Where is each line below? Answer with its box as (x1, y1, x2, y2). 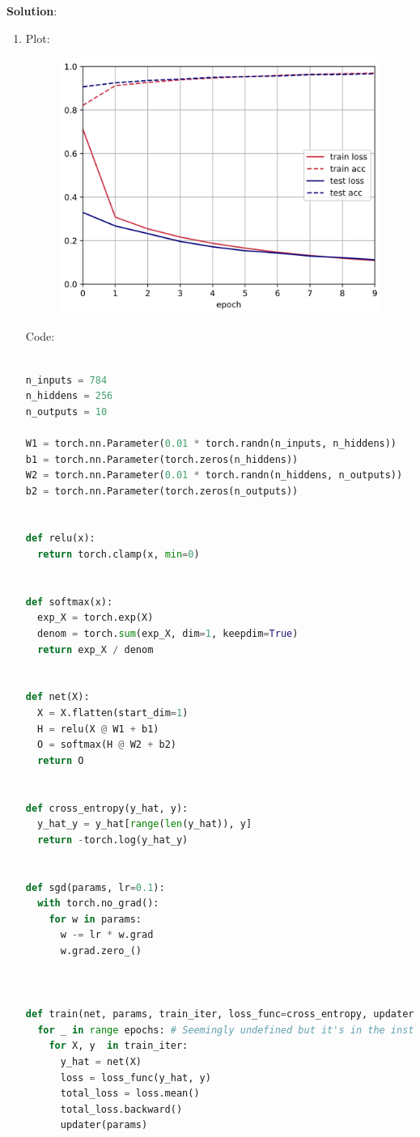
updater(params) (60, 1119, 148, 1131)
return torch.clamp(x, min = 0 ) (37, 549, 200, 561)
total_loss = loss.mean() (60, 1088, 200, 1100)
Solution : (6, 2, 57, 19)
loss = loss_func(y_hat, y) (60, 1071, 211, 1084)
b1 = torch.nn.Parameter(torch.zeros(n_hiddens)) (25, 453, 299, 465)
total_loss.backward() (60, 1103, 183, 1115)
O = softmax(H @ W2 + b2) (37, 739, 176, 751)
